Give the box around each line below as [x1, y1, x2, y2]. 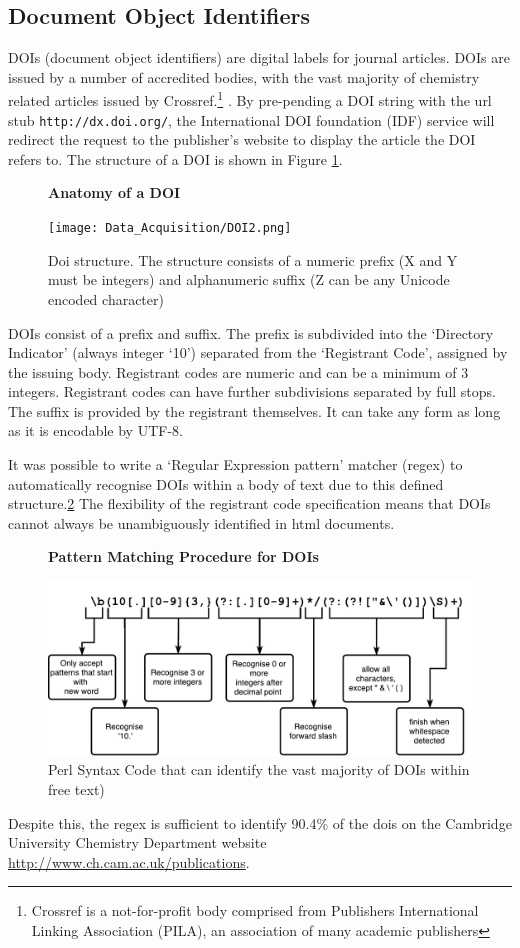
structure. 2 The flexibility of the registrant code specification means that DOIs [8, 493, 491, 514]
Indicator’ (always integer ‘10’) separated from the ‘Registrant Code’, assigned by [8, 342, 508, 363]
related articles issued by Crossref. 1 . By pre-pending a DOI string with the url [8, 87, 492, 111]
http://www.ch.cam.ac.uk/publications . [8, 851, 250, 872]
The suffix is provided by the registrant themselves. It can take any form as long [8, 400, 501, 421]
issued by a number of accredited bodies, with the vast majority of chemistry [8, 66, 480, 87]
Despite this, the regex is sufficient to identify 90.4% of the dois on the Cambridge [8, 812, 512, 833]
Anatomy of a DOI [48, 182, 181, 203]
